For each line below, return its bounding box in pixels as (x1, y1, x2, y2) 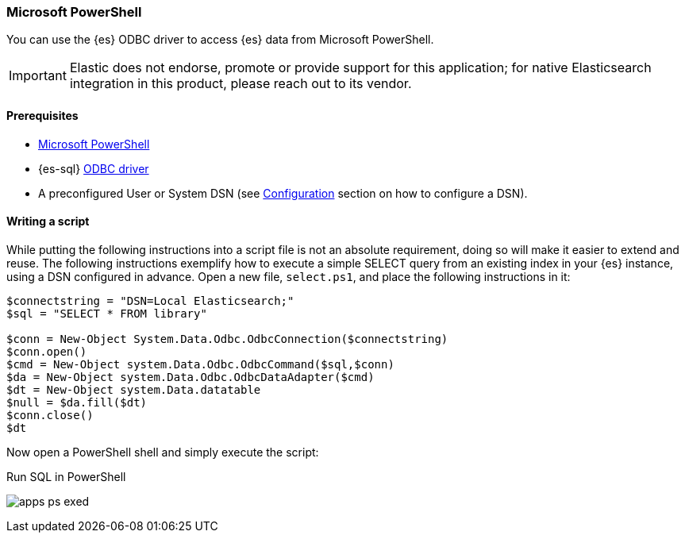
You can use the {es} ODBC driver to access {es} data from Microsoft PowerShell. (6, 33, 434, 47)
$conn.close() (6, 408, 94, 422)
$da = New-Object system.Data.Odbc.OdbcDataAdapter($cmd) (6, 370, 375, 383)
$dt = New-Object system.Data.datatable (6, 383, 261, 396)
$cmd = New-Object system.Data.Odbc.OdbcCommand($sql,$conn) (6, 357, 394, 371)
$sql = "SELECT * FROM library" (6, 306, 207, 320)
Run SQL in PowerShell (6, 469, 126, 483)
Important (9, 67, 67, 84)
